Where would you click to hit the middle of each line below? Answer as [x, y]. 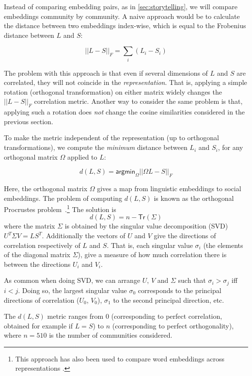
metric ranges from [75, 316]
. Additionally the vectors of [84, 236]
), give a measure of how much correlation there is [152, 254]
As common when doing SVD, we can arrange [72, 280]
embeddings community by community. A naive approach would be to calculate [122, 16]
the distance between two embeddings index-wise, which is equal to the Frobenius [125, 25]
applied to [82, 156]
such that [192, 280]
